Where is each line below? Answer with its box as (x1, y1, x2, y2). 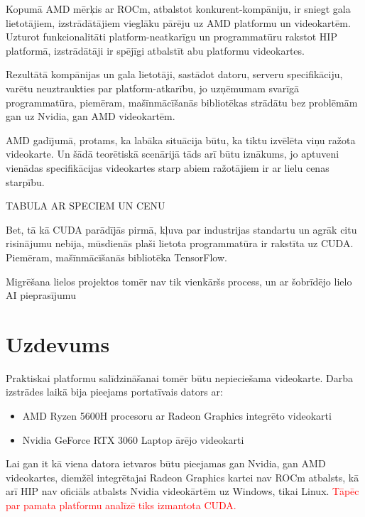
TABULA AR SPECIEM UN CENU (6, 198, 165, 213)
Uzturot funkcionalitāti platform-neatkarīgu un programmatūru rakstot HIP (6, 29, 337, 44)
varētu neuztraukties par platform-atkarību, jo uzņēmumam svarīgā (6, 80, 300, 95)
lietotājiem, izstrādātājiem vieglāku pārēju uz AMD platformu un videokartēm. (6, 15, 351, 30)
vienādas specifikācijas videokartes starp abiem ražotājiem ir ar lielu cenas (6, 160, 329, 175)
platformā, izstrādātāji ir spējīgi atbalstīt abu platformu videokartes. (6, 43, 305, 58)
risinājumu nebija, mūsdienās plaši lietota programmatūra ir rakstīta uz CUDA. (6, 236, 354, 251)
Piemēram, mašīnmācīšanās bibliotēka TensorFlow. (6, 249, 227, 264)
